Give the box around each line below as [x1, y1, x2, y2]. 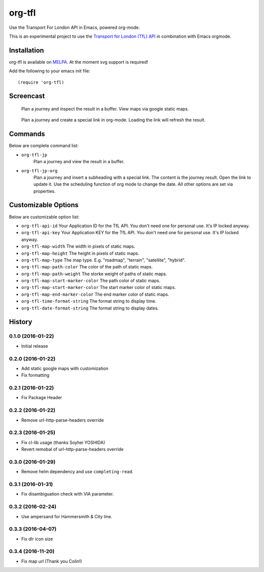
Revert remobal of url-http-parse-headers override [21, 446, 124, 453]
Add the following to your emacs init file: [9, 68, 90, 74]
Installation [9, 46, 44, 54]
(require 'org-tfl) [18, 79, 65, 85]
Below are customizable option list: [9, 214, 80, 220]
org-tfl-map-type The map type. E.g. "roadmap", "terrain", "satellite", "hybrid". [21, 257, 186, 263]
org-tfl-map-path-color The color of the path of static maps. [21, 264, 153, 270]
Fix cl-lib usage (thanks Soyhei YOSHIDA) [21, 439, 105, 445]
